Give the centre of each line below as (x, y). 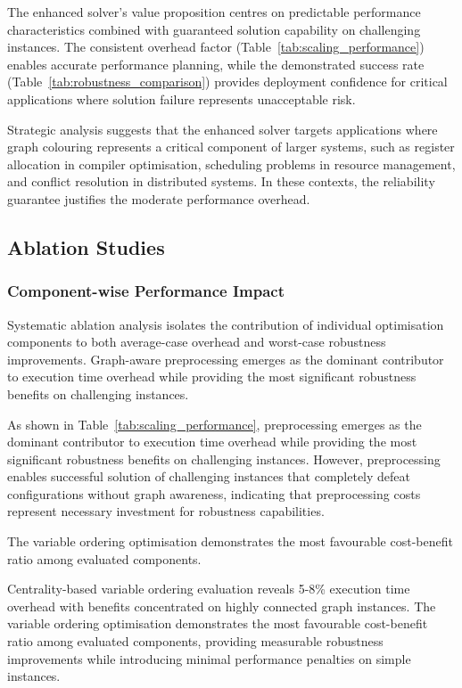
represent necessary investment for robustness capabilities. (166, 511)
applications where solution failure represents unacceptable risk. (181, 98)
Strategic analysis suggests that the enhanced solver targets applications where (223, 129)
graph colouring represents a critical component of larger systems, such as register (231, 147)
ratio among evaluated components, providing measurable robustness (195, 641)
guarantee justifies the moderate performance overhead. (159, 198)
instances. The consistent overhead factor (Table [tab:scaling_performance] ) (216, 47)
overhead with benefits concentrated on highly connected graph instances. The (222, 606)
